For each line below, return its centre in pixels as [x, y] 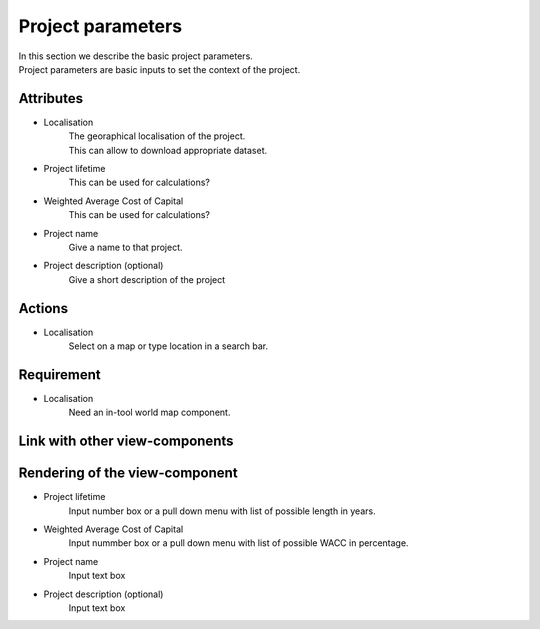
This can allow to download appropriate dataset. [168, 150]
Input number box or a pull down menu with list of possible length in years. [222, 511]
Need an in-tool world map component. [149, 412]
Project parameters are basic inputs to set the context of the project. [159, 69]
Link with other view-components [126, 441]
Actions [43, 308]
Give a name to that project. [126, 247]
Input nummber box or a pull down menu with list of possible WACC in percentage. [238, 543]
